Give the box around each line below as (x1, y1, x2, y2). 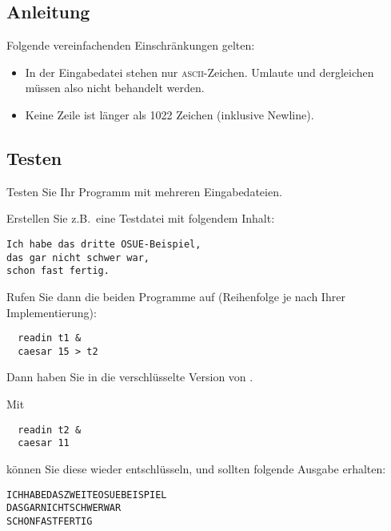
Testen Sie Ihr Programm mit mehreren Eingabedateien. (6, 183, 282, 199)
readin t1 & (18, 332, 82, 344)
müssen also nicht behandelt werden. (25, 79, 205, 96)
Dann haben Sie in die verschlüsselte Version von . (6, 368, 253, 385)
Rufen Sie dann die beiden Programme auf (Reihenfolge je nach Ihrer (6, 288, 345, 304)
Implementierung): (6, 304, 97, 320)
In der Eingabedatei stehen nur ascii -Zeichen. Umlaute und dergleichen (25, 63, 374, 80)
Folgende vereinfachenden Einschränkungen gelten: (6, 37, 255, 54)
